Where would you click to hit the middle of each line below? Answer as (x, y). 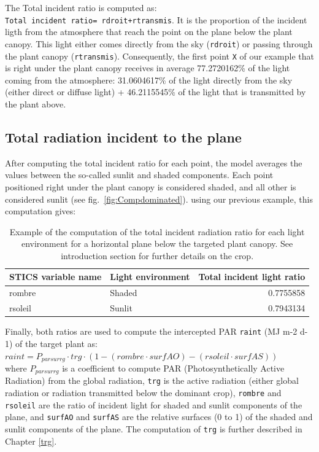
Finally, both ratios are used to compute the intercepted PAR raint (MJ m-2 (151, 331)
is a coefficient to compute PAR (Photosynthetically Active (173, 368)
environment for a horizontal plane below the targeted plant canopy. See (157, 244)
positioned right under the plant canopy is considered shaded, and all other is (151, 186)
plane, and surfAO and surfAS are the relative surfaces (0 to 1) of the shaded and (159, 417)
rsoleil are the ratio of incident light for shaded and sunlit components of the (154, 404)
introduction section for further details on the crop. (157, 255)
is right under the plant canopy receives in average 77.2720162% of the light (148, 68)
